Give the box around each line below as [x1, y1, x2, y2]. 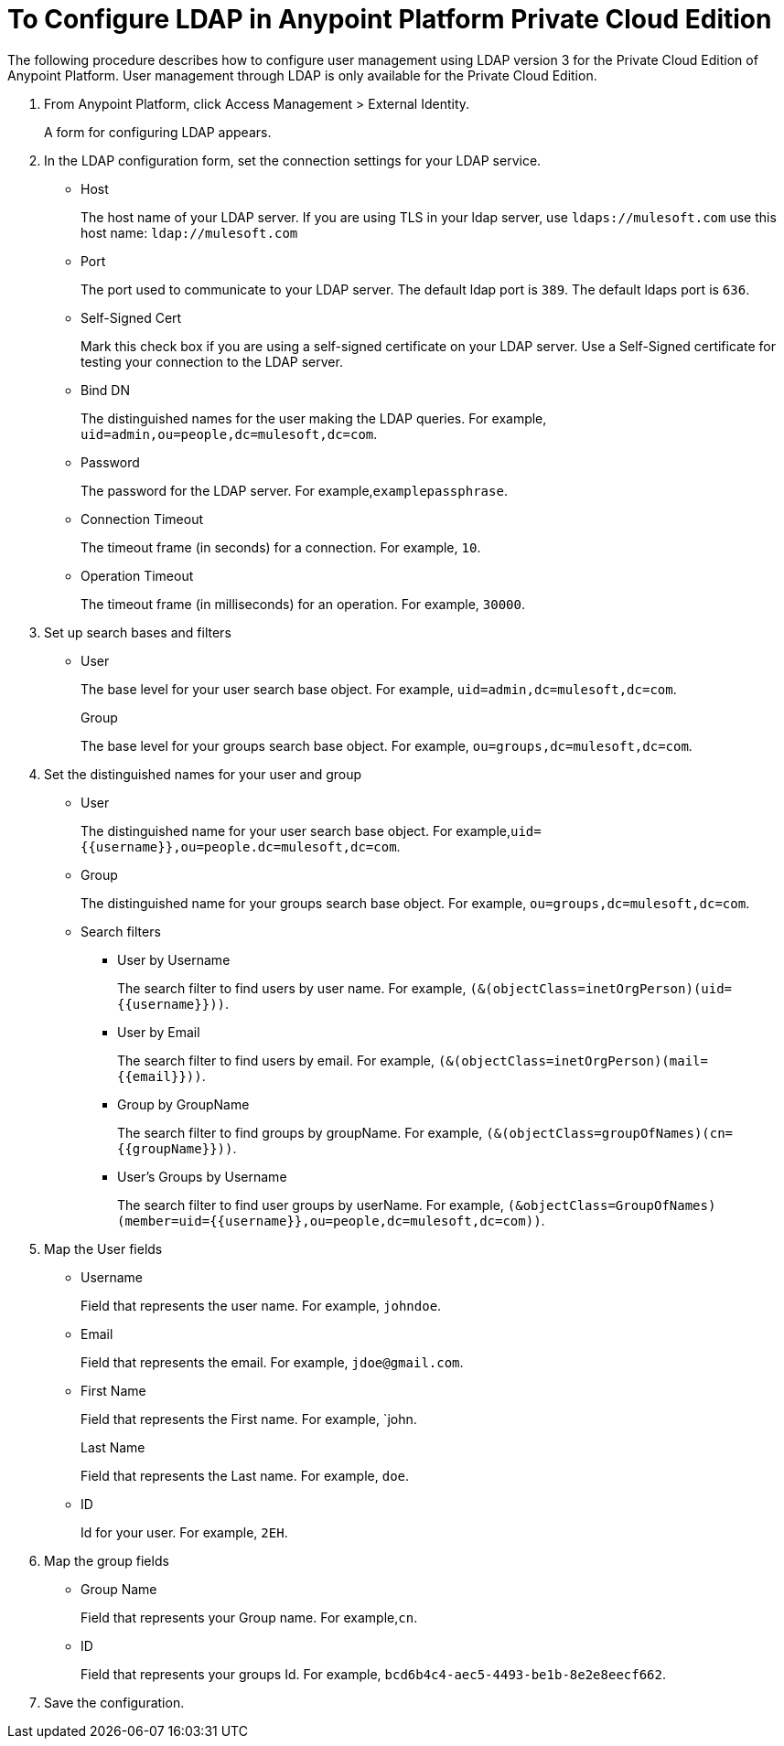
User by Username [117, 951, 231, 968]
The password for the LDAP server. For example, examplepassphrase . [81, 482, 508, 498]
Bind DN [81, 381, 130, 398]
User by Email [117, 1023, 200, 1040]
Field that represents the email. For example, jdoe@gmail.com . [81, 1354, 464, 1370]
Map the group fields [44, 1552, 169, 1569]
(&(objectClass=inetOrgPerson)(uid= [469, 980, 733, 996]
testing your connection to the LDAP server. [81, 353, 343, 370]
